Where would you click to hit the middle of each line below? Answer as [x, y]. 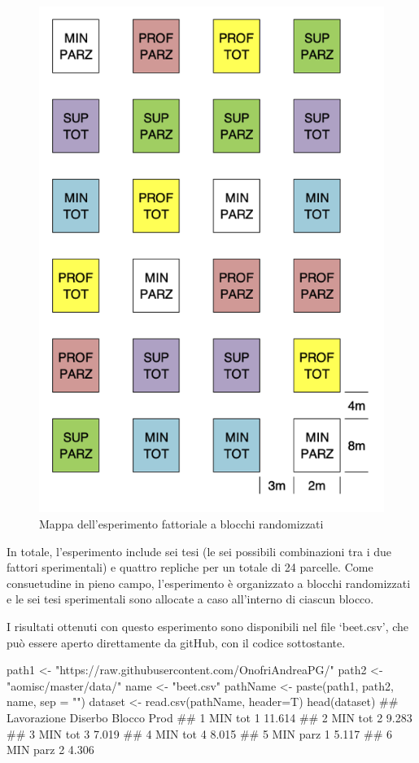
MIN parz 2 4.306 [50, 750]
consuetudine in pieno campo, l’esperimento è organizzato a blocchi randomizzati [209, 583]
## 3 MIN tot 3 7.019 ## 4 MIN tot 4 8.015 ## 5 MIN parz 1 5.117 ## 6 [199, 733]
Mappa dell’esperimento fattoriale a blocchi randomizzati [181, 524]
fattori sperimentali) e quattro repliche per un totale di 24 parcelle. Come [190, 567]
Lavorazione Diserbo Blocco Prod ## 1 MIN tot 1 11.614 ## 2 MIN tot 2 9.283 [209, 717]
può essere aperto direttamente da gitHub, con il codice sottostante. [176, 642]
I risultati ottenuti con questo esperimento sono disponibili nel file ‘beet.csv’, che [208, 626]
